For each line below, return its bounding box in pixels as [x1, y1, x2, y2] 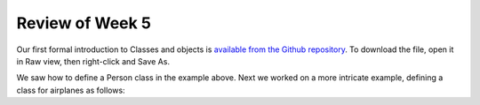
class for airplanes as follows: [16, 85, 125, 95]
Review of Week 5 [16, 13, 151, 33]
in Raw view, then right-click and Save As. [16, 56, 171, 66]
